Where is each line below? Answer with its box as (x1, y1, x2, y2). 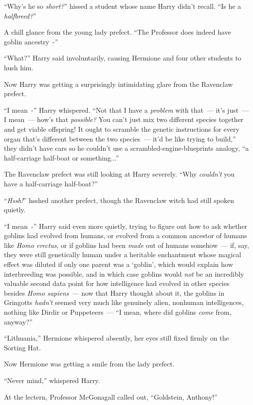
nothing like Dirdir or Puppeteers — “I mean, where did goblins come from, (4, 307, 232, 317)
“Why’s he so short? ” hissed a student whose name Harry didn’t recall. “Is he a (4, 1, 241, 11)
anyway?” (4, 316, 33, 326)
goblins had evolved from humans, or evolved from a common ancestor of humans (4, 230, 247, 241)
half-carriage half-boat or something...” (4, 152, 119, 162)
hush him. (4, 62, 34, 72)
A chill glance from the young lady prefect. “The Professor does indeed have (4, 27, 231, 37)
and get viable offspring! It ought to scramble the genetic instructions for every (4, 123, 239, 134)
